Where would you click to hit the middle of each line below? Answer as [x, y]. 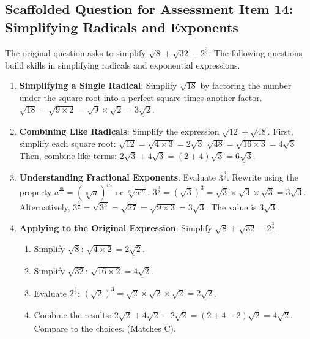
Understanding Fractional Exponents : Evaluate [118, 177]
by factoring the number [246, 85]
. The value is [231, 207]
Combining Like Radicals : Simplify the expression [119, 131]
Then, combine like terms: [68, 155]
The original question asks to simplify [76, 52]
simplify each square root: [68, 143]
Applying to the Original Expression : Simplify [116, 228]
